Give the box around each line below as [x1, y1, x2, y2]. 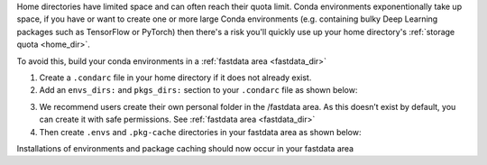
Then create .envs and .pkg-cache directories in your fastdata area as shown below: [39, 126, 362, 137]
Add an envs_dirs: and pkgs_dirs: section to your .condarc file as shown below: [39, 85, 358, 96]
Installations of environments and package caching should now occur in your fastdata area [16, 142, 354, 153]
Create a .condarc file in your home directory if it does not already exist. [39, 72, 312, 83]
